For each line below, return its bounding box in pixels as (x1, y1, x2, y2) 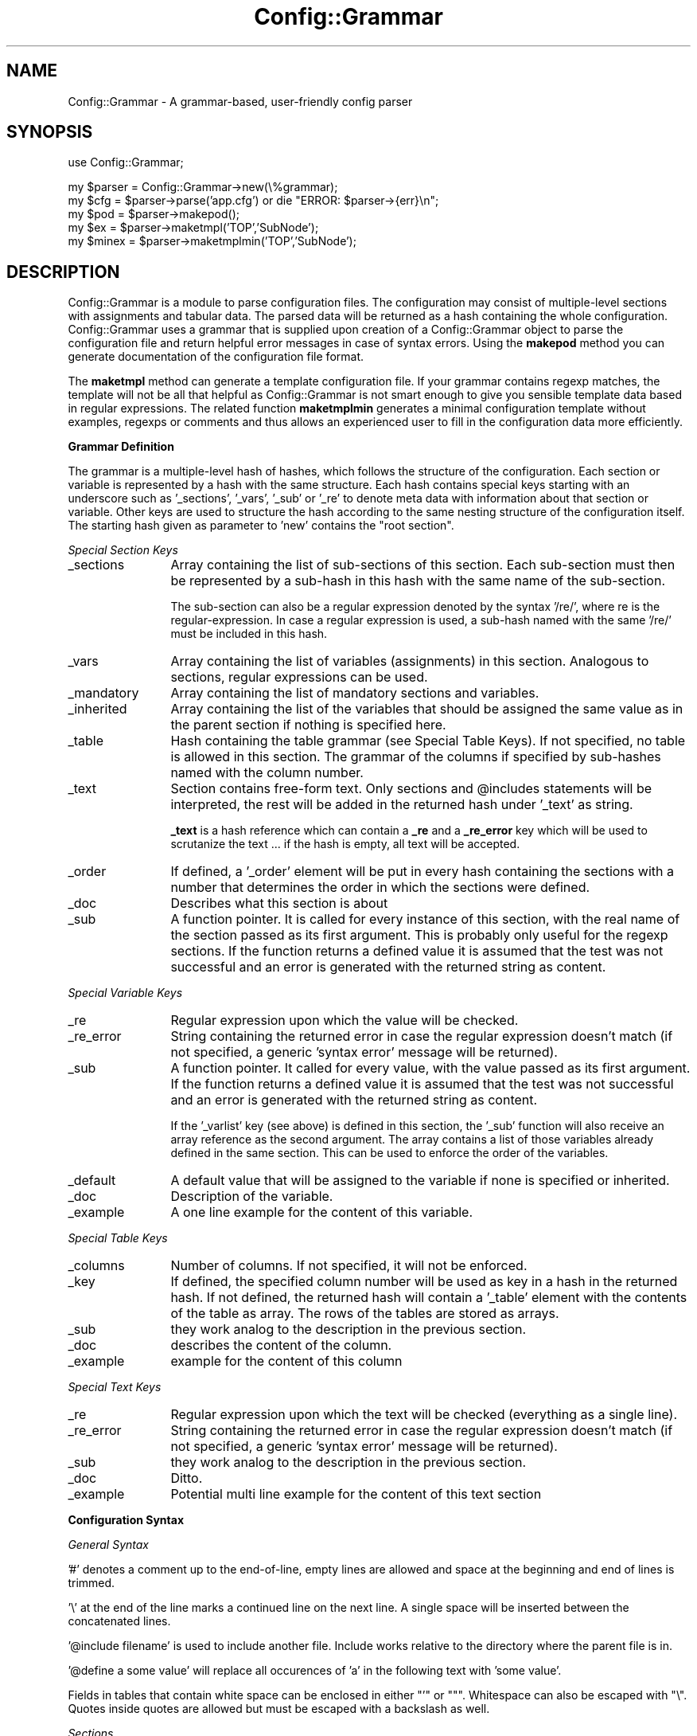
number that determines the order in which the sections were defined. (170, 879, 590, 896)
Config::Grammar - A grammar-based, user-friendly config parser (68, 94, 413, 108)
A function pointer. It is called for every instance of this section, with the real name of (170, 911, 680, 928)
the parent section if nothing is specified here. (170, 717, 446, 733)
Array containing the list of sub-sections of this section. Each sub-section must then (170, 557, 676, 573)
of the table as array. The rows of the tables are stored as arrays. (170, 1305, 559, 1322)
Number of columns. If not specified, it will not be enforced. (170, 1257, 528, 1274)
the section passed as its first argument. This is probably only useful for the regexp (170, 927, 668, 944)
